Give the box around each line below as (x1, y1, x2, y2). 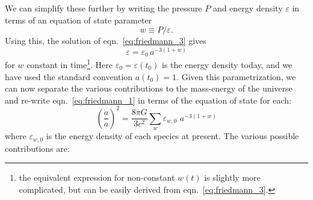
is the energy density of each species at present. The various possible (46, 130, 299, 142)
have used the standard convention (5, 70, 133, 83)
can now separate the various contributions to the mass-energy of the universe (5, 82, 293, 95)
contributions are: (5, 142, 70, 154)
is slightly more (204, 171, 261, 184)
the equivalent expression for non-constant (19, 171, 175, 184)
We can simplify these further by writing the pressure (5, 2, 202, 14)
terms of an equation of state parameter (5, 13, 152, 26)
